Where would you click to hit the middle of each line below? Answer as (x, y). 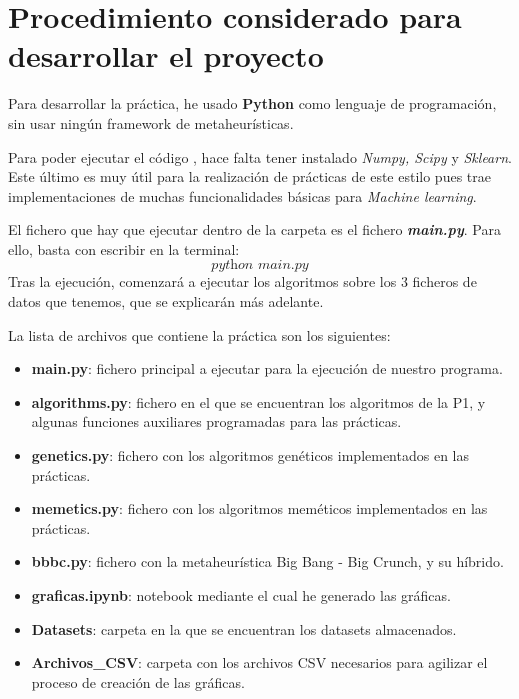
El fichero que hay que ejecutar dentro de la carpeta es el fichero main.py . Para (254, 229)
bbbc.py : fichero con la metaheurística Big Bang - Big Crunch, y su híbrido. (267, 561)
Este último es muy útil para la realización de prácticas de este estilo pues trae (249, 176)
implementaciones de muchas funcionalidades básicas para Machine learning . (242, 195)
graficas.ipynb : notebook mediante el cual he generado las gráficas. (241, 595)
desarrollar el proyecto (166, 55)
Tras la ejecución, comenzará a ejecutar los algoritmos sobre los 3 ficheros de (242, 281)
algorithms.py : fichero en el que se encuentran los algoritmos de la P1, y (258, 401)
